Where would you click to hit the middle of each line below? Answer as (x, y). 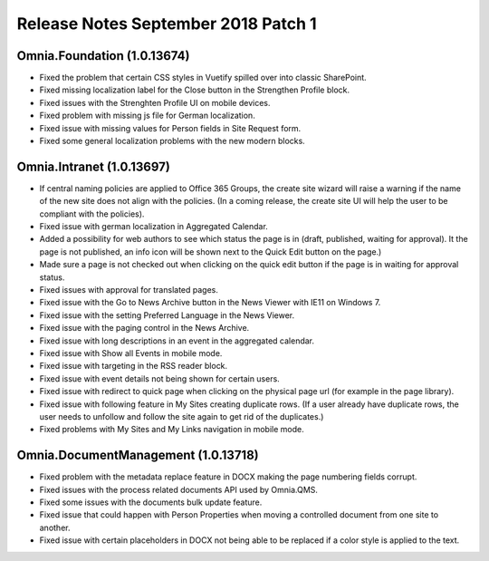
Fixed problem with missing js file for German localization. (147, 116)
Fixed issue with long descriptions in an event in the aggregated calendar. (177, 341)
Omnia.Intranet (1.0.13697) (94, 166)
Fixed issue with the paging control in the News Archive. (144, 328)
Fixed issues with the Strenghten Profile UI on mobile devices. (155, 102)
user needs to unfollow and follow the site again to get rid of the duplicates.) (182, 416)
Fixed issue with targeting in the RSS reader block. (134, 366)
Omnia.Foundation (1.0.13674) (103, 56)
